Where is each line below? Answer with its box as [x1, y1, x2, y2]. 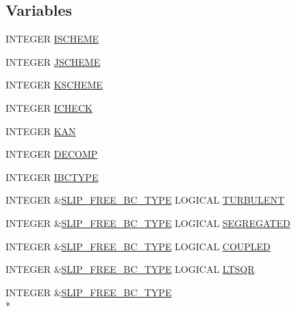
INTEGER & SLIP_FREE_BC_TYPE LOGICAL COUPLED [5, 239, 271, 253]
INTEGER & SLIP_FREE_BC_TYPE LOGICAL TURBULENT [5, 193, 285, 207]
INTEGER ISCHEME [5, 32, 99, 46]
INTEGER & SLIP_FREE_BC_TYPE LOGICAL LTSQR [5, 262, 255, 276]
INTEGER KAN [5, 123, 76, 138]
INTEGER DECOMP [5, 147, 98, 161]
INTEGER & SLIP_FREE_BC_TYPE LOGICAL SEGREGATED [5, 215, 291, 230]
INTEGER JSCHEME [5, 54, 101, 69]
